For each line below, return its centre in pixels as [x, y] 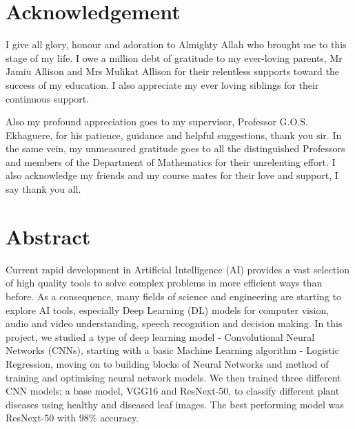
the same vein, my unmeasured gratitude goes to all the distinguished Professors [175, 148]
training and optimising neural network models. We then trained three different [173, 377]
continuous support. [48, 98]
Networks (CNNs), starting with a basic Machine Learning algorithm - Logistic [172, 350]
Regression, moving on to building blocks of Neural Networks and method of [167, 363]
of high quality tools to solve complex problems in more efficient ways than [164, 283]
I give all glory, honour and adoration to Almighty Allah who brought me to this [176, 44]
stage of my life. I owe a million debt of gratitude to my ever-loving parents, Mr [174, 57]
